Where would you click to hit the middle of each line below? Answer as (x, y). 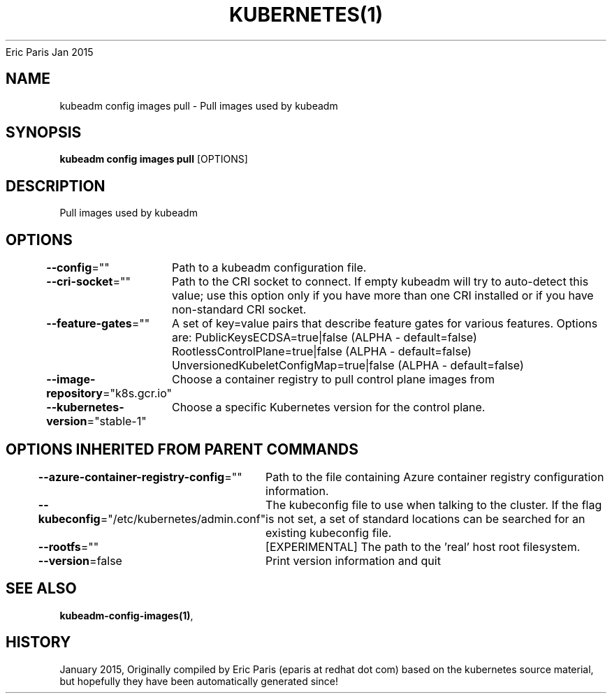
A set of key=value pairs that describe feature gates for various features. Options (385, 324)
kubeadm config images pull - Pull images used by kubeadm (199, 105)
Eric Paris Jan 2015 (50, 52)
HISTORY (38, 642)
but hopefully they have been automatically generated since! (199, 681)
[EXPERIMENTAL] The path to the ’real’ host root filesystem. (423, 546)
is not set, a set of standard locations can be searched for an (425, 518)
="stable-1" (117, 421)
